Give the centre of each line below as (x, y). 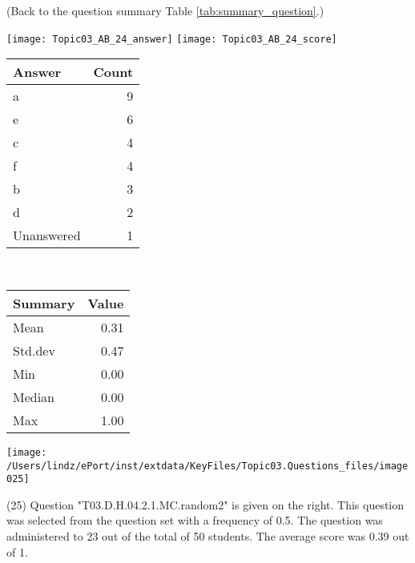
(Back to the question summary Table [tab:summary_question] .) (165, 10)
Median (34, 396)
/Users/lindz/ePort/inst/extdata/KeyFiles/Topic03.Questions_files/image (207, 466)
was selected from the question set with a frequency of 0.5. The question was (195, 520)
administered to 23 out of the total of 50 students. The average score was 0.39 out (208, 536)
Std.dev (34, 350)
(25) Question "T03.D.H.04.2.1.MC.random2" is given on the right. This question (205, 504)
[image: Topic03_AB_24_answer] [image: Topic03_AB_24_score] (172, 39)
